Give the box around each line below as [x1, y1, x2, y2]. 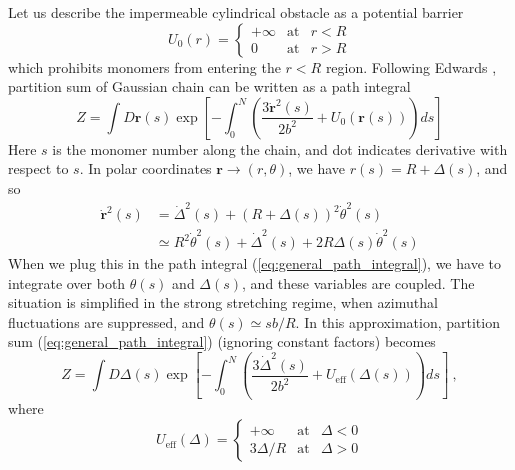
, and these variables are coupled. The [242, 272, 475, 293]
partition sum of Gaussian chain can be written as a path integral [8, 76, 411, 97]
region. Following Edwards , [325, 56, 497, 77]
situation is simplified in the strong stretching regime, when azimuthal [8, 292, 438, 313]
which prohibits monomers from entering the [8, 56, 281, 77]
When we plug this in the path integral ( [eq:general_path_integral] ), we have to [8, 253, 501, 274]
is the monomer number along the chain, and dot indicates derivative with [52, 138, 508, 159]
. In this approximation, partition [295, 311, 500, 332]
